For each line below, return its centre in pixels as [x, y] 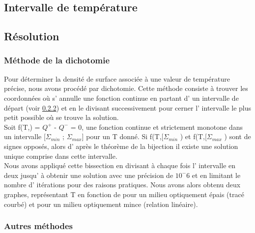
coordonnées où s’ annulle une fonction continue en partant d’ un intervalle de [121, 98]
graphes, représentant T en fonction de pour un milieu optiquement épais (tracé [124, 194]
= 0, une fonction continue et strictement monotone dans [156, 127]
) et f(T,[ [193, 136]
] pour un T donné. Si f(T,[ [123, 136]
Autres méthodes [39, 226]
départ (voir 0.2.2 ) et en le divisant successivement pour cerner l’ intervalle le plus [128, 107]
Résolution [32, 36]
